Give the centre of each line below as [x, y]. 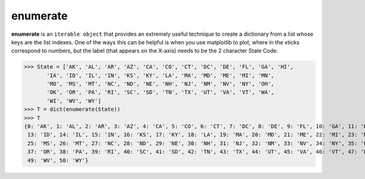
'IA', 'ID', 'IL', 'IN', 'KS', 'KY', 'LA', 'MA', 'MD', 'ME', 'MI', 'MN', [161, 75]
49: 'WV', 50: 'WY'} [58, 160]
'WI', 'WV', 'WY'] [74, 101]
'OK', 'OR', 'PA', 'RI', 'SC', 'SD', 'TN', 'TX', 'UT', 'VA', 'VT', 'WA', [161, 92]
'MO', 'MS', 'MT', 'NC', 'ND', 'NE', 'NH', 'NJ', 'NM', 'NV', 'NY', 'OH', [161, 84]
